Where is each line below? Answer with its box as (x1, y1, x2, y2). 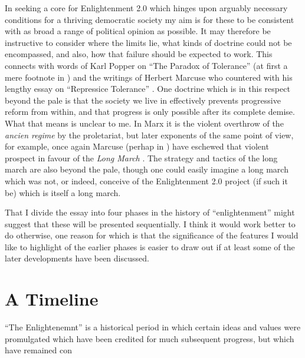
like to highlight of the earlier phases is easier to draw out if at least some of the (5, 240, 295, 253)
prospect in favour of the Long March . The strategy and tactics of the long (5, 151, 278, 164)
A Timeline (5, 287, 99, 311)
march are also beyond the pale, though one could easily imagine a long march (5, 163, 288, 175)
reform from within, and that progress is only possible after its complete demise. (5, 105, 295, 118)
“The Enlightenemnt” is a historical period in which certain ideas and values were (5, 321, 301, 333)
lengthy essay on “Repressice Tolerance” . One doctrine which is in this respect (5, 82, 290, 95)
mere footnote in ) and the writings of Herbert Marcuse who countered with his (5, 71, 293, 83)
